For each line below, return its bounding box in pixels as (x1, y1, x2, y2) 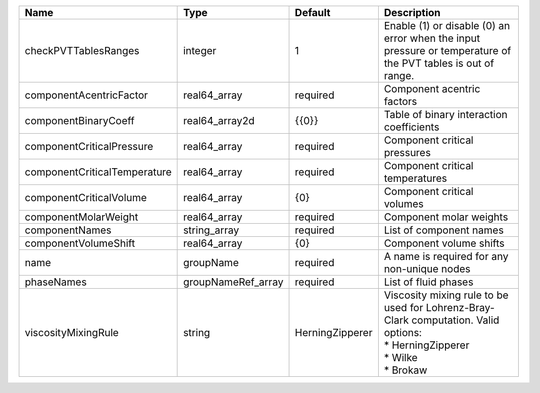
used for (383, 301, 424, 314)
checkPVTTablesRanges (24, 44, 140, 57)
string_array (183, 223, 240, 237)
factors (383, 95, 418, 108)
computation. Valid (411, 313, 500, 327)
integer (183, 44, 217, 57)
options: (383, 326, 422, 339)
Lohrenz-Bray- (425, 301, 495, 314)
